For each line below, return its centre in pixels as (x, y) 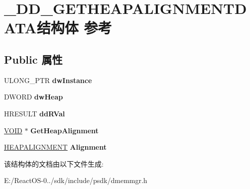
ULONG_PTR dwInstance (48, 80)
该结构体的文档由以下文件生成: (54, 163)
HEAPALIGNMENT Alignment (55, 147)
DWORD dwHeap (34, 97)
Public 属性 (33, 59)
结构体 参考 (74, 28)
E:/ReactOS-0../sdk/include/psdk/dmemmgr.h (76, 180)
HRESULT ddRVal (35, 113)
